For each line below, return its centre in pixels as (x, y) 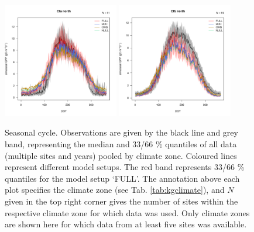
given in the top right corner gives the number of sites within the (121, 201)
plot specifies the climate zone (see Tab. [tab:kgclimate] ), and (115, 190)
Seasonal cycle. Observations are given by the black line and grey (121, 132)
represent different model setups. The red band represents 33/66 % (125, 167)
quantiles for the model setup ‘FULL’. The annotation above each (122, 178)
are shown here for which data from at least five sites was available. (126, 224)
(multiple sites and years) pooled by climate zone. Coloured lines (121, 155)
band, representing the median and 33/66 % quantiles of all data (121, 143)
